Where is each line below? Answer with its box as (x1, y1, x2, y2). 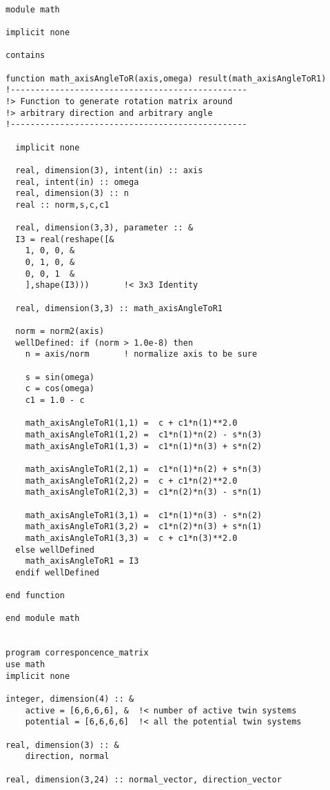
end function (6, 591, 65, 601)
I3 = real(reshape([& (15, 234, 114, 244)
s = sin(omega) (25, 372, 94, 382)
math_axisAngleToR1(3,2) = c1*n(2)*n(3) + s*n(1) (25, 522, 262, 532)
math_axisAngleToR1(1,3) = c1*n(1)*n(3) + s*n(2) (25, 441, 262, 451)
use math (6, 660, 45, 670)
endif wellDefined (15, 567, 100, 577)
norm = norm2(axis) (15, 326, 105, 337)
